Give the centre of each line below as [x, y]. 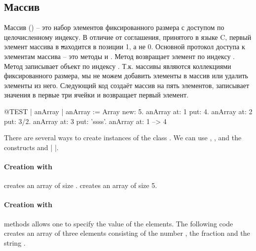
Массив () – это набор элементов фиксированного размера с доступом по [114, 27]
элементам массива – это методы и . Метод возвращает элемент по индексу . [119, 56]
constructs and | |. [31, 147]
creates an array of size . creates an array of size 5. [81, 185]
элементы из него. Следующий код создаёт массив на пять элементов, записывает [127, 85]
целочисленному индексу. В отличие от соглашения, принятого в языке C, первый [128, 37]
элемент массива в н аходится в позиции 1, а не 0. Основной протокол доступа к [125, 47]
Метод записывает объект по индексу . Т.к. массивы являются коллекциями [118, 66]
